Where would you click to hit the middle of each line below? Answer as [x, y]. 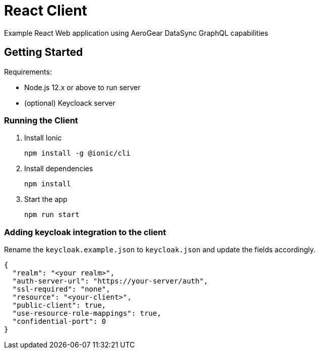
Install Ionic [43, 138]
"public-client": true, [59, 305]
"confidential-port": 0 [59, 322]
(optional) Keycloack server [70, 103]
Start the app [46, 199]
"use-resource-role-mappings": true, [87, 313]
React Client [46, 11]
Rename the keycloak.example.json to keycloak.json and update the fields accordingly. [160, 250]
